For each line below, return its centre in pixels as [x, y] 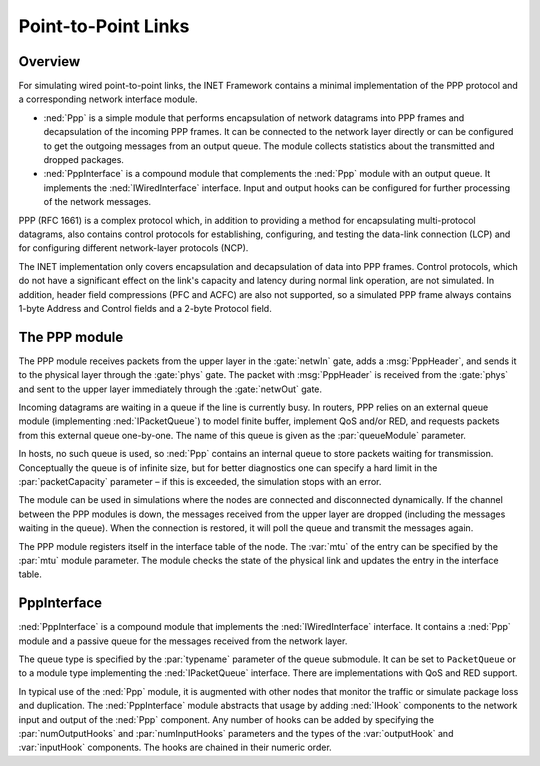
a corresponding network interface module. [108, 99]
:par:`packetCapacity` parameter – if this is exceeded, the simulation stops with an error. [200, 481]
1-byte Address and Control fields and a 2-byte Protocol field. [145, 308]
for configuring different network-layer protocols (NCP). [133, 248]
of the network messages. [97, 202]
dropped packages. [84, 160]
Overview [49, 61]
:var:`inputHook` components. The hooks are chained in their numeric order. [175, 747]
